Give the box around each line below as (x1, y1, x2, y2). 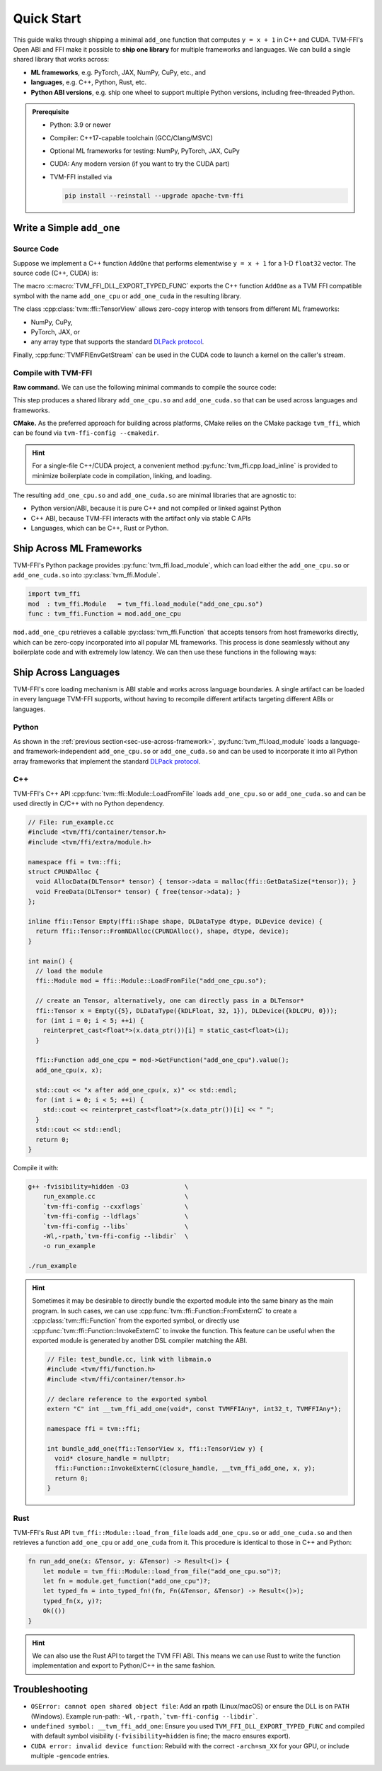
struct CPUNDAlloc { (28, 868, 99, 876)
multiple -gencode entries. (30, 1752, 110, 1760)
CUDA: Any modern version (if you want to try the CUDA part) (50, 159, 230, 168)
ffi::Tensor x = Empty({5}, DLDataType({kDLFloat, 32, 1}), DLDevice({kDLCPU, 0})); (35, 1007, 338, 1014)
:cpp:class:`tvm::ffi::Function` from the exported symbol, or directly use (32, 1316, 240, 1325)
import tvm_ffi (28, 590, 81, 598)
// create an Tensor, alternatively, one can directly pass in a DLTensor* (35, 997, 304, 1005)
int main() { (28, 957, 74, 965)
